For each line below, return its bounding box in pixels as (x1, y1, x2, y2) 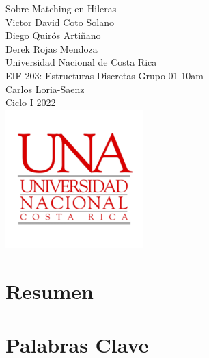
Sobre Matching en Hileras (5, 1, 117, 15)
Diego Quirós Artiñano (5, 28, 101, 42)
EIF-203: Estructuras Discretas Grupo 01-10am (5, 68, 204, 82)
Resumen (5, 277, 94, 305)
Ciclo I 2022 (5, 95, 56, 110)
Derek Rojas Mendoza (5, 41, 98, 55)
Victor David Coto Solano (5, 14, 114, 29)
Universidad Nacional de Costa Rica (5, 55, 157, 69)
